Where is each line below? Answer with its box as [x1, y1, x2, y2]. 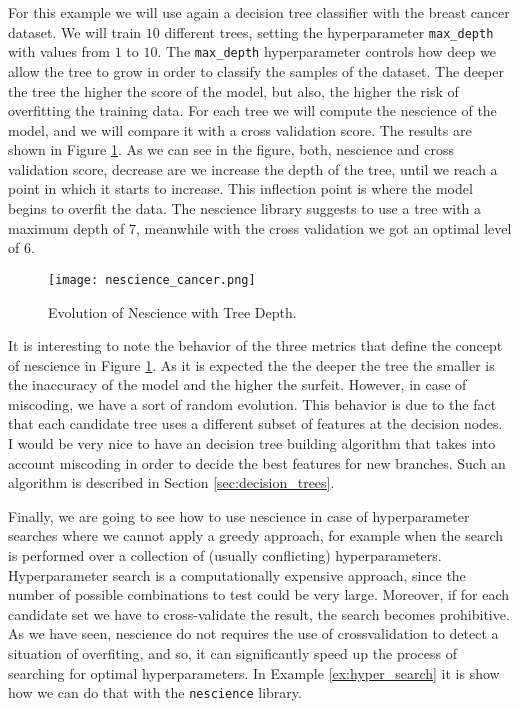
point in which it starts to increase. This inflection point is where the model [8, 178, 473, 199]
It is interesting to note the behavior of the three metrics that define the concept [8, 335, 503, 356]
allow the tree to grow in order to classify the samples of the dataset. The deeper [8, 60, 504, 81]
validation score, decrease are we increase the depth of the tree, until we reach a [8, 158, 498, 179]
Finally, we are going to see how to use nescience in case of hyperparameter [8, 505, 470, 526]
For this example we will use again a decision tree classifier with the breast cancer [8, 2, 510, 22]
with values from [8, 41, 111, 62]
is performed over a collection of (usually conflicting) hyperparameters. [8, 545, 442, 566]
